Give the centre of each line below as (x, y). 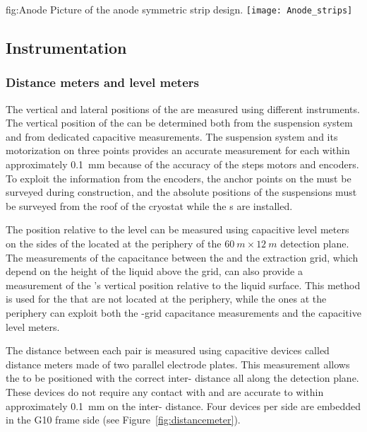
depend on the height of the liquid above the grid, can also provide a (154, 271)
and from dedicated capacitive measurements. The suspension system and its (172, 136)
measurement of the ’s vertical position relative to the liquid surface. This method (183, 285)
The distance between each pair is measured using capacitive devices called (168, 350)
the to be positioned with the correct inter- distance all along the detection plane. (182, 378)
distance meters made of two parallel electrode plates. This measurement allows (178, 364)
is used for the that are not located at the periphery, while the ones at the (166, 299)
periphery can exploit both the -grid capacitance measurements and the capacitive (183, 312)
